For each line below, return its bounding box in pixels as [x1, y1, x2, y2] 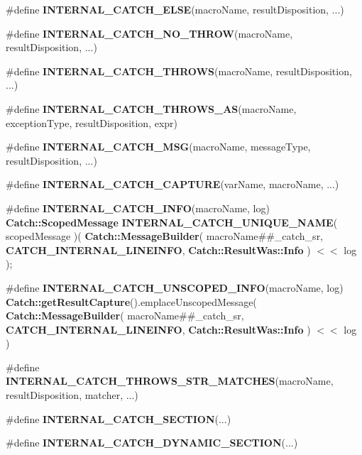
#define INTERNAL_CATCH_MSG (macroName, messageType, [6, 139, 311, 154]
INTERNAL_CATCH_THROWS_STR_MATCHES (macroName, [6, 373, 334, 388]
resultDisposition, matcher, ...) [6, 388, 138, 402]
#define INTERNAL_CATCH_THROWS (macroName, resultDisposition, [6, 63, 352, 78]
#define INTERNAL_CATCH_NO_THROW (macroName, [6, 26, 293, 40]
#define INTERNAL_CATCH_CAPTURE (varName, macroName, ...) [6, 177, 339, 192]
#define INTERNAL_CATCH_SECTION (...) [6, 411, 231, 426]
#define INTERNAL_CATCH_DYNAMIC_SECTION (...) [6, 435, 298, 450]
